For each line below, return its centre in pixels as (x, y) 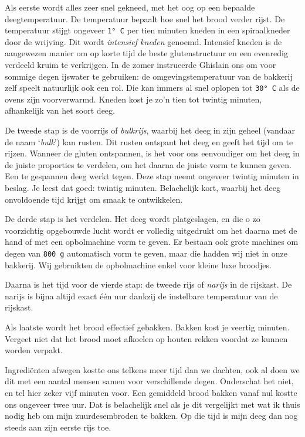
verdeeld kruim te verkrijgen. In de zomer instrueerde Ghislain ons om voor (140, 65)
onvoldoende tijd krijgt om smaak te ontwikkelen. (94, 199)
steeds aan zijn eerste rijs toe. (58, 427)
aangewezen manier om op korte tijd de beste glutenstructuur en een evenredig (146, 53)
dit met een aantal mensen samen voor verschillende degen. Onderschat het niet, (149, 381)
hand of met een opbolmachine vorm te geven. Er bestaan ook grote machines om (152, 242)
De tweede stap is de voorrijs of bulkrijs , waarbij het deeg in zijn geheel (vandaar (150, 130)
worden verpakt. (34, 350)
